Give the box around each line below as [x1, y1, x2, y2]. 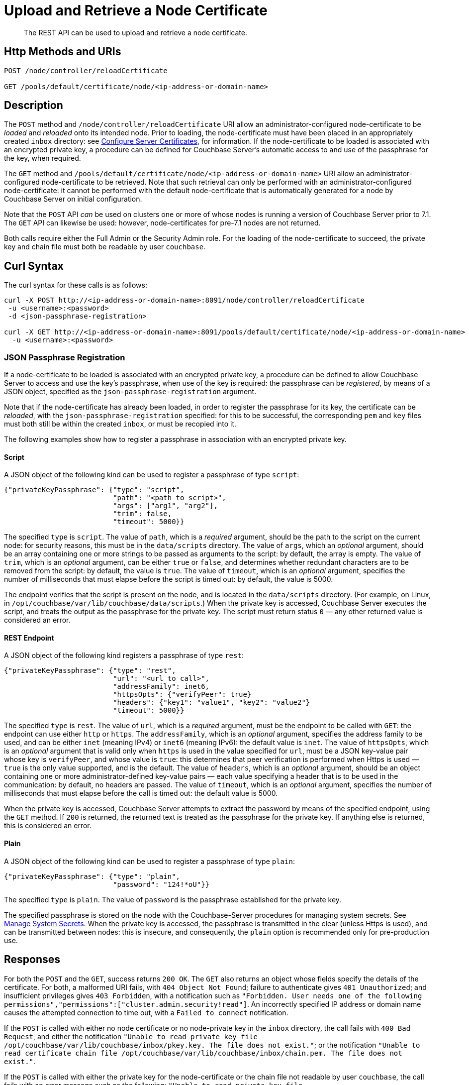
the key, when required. [4, 154, 81, 163]
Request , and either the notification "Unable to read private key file [4, 1032, 258, 1041]
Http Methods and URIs [4, 45, 121, 58]
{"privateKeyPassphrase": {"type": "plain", [4, 872, 181, 880]
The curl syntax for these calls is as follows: [4, 281, 147, 290]
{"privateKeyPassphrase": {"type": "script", [4, 486, 185, 494]
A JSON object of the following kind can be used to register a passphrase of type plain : [4, 857, 295, 866]
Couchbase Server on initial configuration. [4, 195, 142, 204]
